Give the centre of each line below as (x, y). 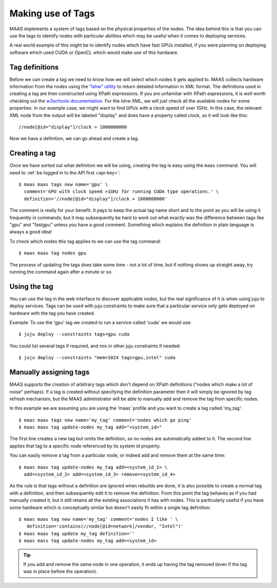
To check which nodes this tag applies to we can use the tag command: (85, 241)
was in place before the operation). (60, 572)
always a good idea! (31, 232)
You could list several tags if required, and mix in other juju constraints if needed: (95, 346)
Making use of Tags (52, 13)
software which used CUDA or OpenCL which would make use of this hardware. (94, 52)
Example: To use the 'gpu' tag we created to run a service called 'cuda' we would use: (101, 323)
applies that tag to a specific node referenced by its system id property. (85, 446)
